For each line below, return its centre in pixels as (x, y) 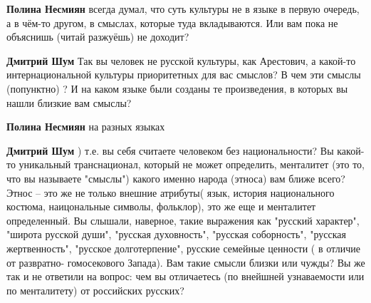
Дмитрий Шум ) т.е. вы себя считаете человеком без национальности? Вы (170, 150)
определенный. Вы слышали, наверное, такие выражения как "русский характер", (183, 220)
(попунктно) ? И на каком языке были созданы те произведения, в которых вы (177, 88)
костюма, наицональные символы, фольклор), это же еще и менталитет (161, 206)
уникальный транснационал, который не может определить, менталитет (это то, (192, 164)
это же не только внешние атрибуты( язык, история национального (189, 192)
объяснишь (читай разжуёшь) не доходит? (98, 37)
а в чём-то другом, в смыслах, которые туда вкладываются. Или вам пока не (172, 22)
